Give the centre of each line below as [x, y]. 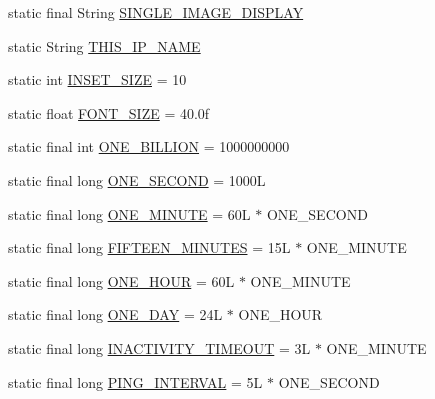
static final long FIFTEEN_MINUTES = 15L [149, 247]
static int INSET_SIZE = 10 [97, 79]
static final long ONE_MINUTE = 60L [129, 213]
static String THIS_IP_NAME [104, 45]
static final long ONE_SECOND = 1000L [137, 179]
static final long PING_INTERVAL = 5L [135, 381]
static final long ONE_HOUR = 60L [121, 280]
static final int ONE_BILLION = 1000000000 [149, 146]
